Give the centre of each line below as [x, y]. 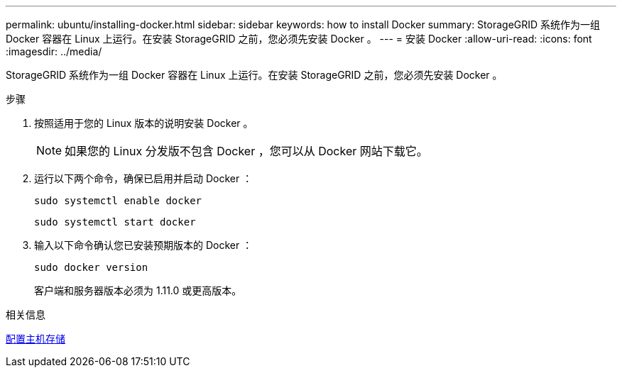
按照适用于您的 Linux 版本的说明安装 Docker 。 [144, 123]
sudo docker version [91, 267]
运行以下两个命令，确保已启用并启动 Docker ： [143, 178]
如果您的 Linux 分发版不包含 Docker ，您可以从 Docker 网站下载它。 [246, 151]
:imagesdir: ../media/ [54, 51]
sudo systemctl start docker [115, 222]
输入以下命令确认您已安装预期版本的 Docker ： [143, 245]
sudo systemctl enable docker [118, 201]
